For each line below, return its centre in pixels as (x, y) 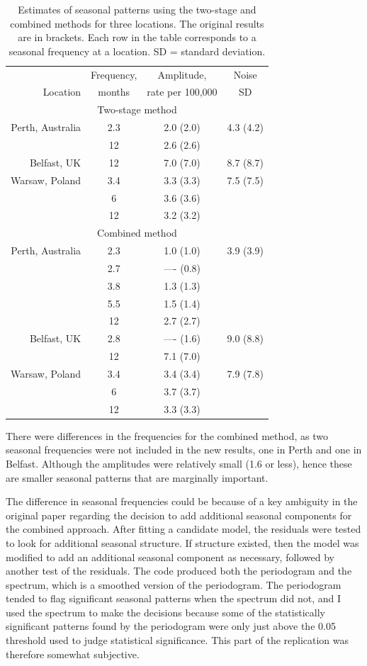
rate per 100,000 (182, 92)
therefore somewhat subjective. (73, 654)
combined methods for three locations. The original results (137, 23)
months (114, 92)
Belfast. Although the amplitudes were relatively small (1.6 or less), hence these (179, 463)
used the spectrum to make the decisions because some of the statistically (165, 612)
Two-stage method (137, 109)
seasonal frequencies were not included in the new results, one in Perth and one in (184, 450)
